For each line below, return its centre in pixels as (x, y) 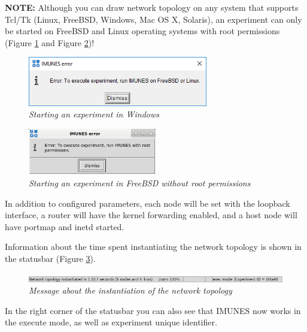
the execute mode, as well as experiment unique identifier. (111, 322)
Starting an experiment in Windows (94, 114)
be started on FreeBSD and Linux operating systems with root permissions (142, 31)
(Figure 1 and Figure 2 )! (50, 42)
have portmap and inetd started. (65, 226)
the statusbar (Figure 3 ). (50, 258)
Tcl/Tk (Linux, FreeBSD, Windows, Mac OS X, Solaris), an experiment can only (153, 19)
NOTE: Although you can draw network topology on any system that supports (152, 7)
